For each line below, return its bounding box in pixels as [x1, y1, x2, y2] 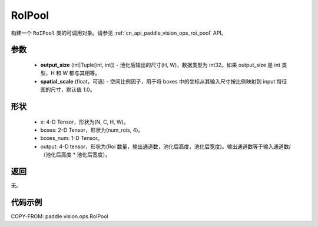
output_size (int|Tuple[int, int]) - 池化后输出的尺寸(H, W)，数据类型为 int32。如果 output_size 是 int [40, 61, 281, 68]
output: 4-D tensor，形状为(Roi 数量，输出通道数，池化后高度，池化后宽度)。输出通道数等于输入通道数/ [40, 143, 291, 150]
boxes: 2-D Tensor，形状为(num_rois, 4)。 [40, 126, 144, 133]
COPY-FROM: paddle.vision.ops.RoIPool [11, 212, 108, 220]
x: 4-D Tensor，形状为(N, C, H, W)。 [40, 118, 129, 125]
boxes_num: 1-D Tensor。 [40, 135, 103, 142]
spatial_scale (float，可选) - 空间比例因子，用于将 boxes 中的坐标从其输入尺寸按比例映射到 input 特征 [40, 78, 287, 85]
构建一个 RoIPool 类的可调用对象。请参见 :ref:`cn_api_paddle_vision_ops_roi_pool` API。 [11, 29, 227, 36]
